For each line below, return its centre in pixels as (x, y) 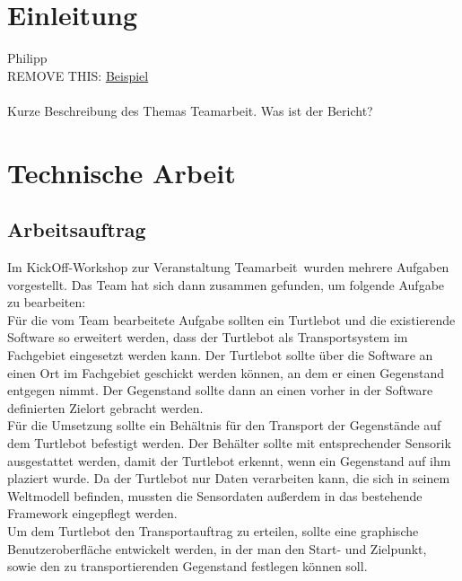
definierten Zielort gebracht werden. (105, 407)
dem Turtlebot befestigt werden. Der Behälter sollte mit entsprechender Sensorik (229, 443)
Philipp (27, 58)
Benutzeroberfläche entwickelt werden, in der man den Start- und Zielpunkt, (217, 548)
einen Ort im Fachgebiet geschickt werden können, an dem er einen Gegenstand (226, 372)
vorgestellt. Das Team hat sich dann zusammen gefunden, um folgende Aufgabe (226, 284)
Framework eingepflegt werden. (92, 513)
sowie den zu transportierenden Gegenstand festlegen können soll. (187, 566)
